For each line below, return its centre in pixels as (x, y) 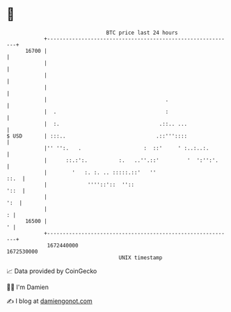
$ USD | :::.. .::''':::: (97, 136)
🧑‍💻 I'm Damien (28, 287)
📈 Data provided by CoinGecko (52, 271)
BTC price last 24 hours (142, 33)
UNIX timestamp (141, 257)
